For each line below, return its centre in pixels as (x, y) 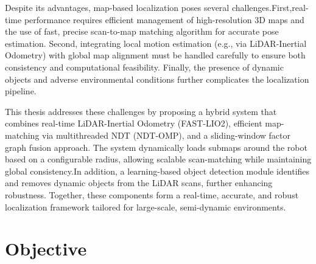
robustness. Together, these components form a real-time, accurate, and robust (152, 194)
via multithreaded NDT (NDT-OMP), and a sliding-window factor (166, 135)
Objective (46, 248)
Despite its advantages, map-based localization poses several (117, 7)
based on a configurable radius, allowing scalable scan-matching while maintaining (158, 159)
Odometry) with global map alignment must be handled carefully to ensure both (155, 55)
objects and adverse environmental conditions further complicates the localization (157, 79)
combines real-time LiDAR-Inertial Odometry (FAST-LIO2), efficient (134, 123)
